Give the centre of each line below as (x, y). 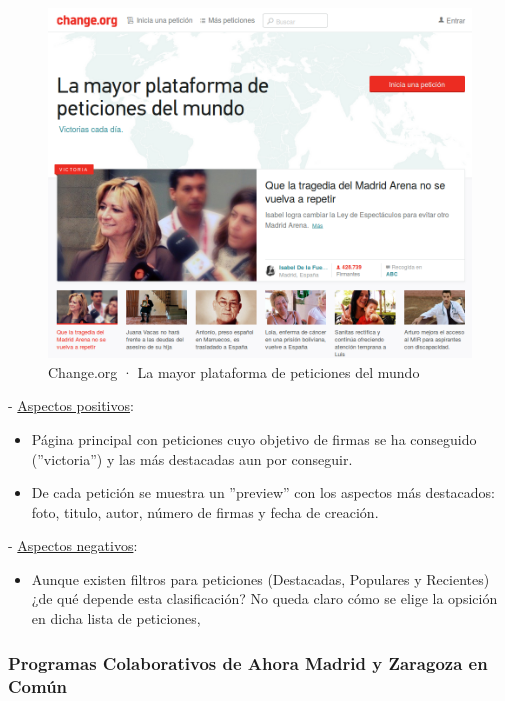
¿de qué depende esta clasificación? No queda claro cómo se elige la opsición (264, 598)
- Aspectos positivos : (71, 405)
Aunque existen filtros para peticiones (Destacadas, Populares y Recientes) (260, 578)
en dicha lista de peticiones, (116, 618)
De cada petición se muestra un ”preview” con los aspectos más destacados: (263, 492)
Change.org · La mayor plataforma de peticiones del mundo (234, 371)
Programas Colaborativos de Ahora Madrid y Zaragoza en (248, 662)
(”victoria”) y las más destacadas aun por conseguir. (192, 458)
